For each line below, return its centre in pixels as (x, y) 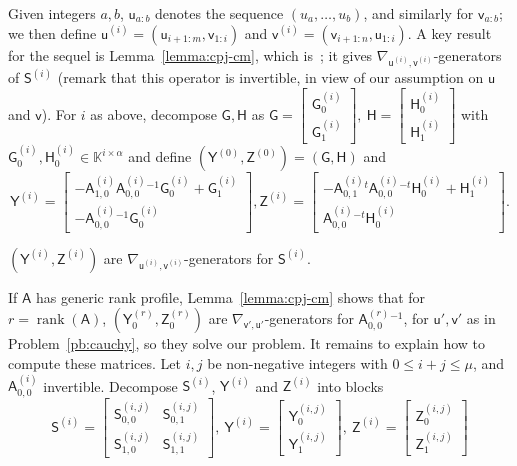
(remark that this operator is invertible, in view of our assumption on (270, 77)
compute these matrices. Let (95, 362)
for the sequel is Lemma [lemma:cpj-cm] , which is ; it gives (190, 54)
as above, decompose (153, 113)
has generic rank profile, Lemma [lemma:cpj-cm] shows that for (231, 296)
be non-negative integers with (297, 362)
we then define (52, 32)
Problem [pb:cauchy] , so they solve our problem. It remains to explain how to (246, 343)
